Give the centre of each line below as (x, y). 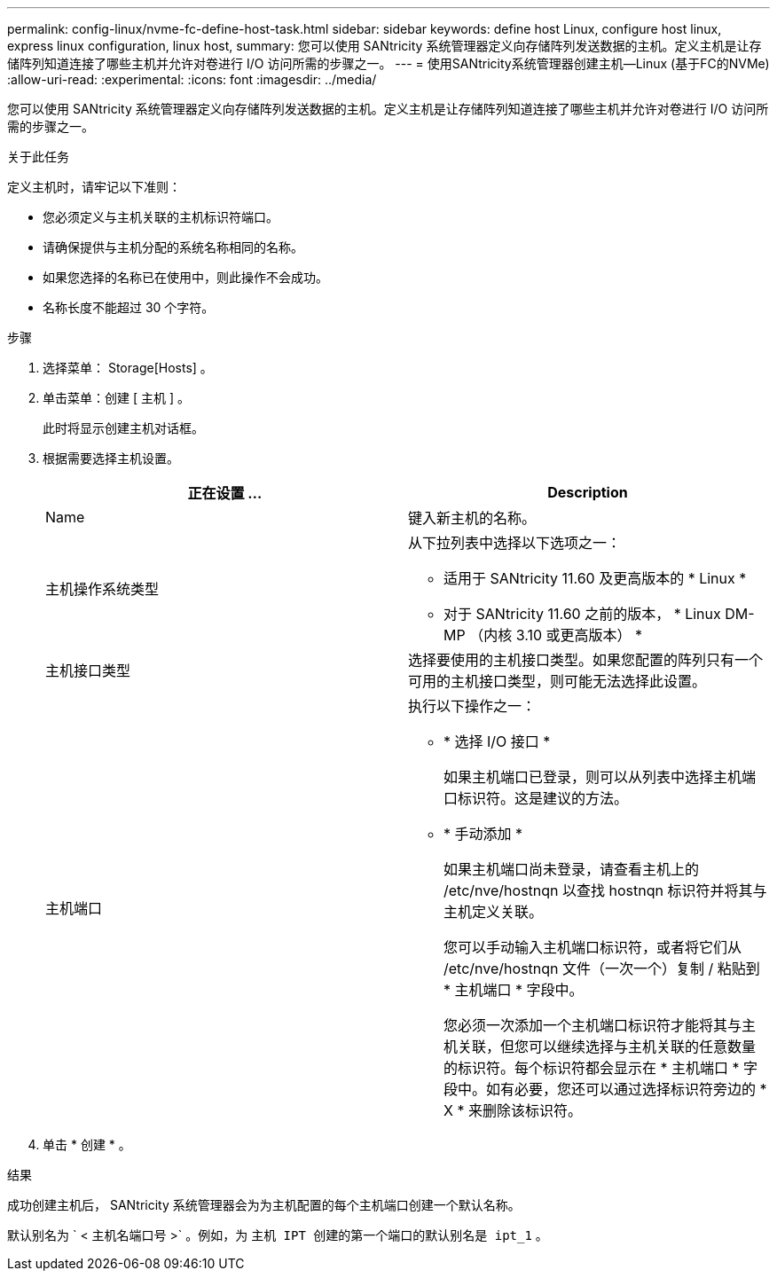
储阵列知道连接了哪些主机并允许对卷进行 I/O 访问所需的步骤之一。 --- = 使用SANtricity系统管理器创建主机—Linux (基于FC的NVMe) (388, 63)
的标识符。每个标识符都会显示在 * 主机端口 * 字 (601, 1068)
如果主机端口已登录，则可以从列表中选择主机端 (600, 777)
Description (588, 492)
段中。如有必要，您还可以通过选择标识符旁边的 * (605, 1089)
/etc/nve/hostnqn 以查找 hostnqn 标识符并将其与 (605, 890)
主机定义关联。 (494, 912)
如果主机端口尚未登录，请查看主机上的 (572, 869)
